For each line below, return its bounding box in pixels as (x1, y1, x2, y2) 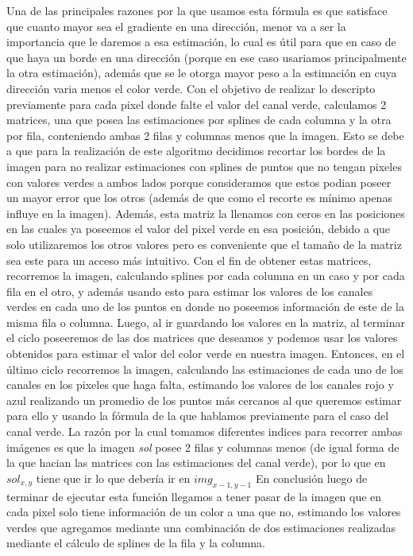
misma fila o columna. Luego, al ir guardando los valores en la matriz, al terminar (6, 313, 405, 330)
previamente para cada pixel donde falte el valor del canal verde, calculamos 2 (6, 95, 387, 112)
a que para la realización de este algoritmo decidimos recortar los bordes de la (6, 142, 386, 159)
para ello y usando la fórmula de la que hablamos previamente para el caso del (6, 407, 389, 424)
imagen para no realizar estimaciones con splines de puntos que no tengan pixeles (6, 157, 402, 174)
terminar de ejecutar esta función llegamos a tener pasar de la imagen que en (6, 488, 382, 504)
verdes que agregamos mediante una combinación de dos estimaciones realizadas (6, 519, 396, 535)
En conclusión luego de (255, 469, 368, 486)
